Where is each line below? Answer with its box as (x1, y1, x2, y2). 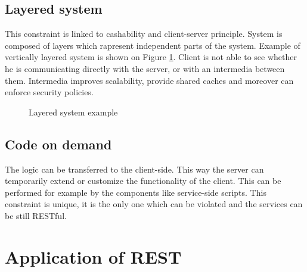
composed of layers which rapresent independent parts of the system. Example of (5, 39, 300, 51)
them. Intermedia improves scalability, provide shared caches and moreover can (5, 74, 294, 86)
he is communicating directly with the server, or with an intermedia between (5, 62, 285, 74)
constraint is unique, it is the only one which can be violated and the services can (5, 198, 303, 210)
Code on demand (5, 135, 112, 153)
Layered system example (29, 105, 118, 118)
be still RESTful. (5, 209, 67, 221)
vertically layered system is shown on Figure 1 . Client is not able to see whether (5, 51, 297, 63)
